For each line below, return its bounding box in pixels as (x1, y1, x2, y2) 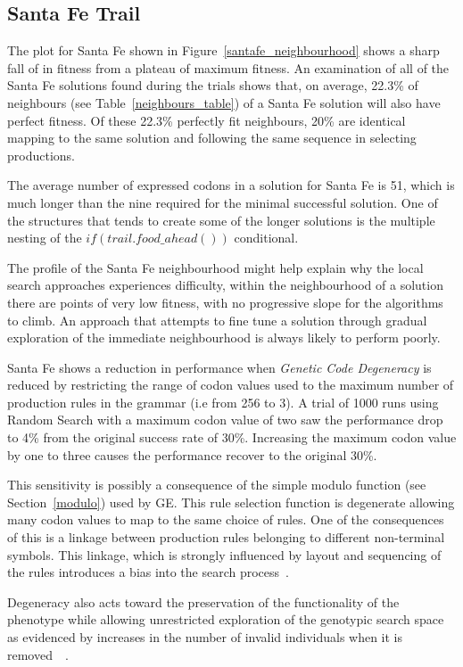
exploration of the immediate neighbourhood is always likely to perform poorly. (7, 328, 441, 347)
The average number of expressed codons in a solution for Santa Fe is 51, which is (7, 176, 455, 194)
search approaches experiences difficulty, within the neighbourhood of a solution (7, 276, 443, 294)
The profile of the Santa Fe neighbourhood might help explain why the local (7, 258, 424, 276)
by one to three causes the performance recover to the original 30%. (7, 445, 377, 464)
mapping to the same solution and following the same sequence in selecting (7, 128, 417, 147)
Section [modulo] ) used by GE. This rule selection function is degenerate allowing (7, 492, 455, 511)
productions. (7, 145, 75, 164)
